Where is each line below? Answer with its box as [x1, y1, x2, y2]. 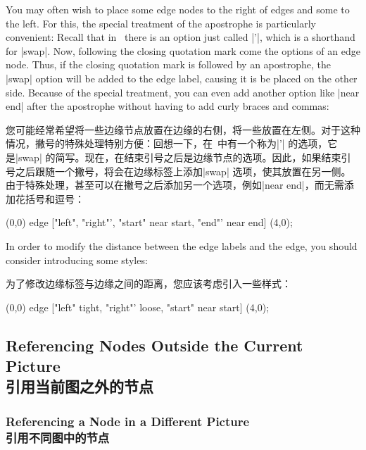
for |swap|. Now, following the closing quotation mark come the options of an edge [6, 43, 360, 58]
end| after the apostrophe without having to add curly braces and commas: [6, 99, 329, 113]
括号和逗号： [25, 191, 84, 206]
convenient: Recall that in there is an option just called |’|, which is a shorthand [6, 30, 355, 44]
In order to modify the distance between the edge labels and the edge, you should [6, 238, 358, 253]
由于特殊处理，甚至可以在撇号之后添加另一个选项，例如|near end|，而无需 [6, 177, 344, 192]
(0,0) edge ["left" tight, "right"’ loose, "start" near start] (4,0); [6, 299, 270, 314]
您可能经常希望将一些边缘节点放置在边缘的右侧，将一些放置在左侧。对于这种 [6, 122, 360, 137]
